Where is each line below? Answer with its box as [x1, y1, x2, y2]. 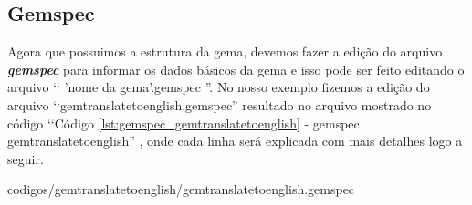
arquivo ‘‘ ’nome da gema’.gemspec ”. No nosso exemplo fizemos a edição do [7, 77, 430, 97]
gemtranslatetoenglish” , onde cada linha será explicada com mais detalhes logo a [7, 131, 463, 150]
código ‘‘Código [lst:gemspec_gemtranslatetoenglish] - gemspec [7, 113, 360, 132]
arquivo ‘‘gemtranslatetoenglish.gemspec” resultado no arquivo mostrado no [7, 95, 432, 114]
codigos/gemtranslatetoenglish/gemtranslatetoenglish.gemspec [7, 179, 355, 199]
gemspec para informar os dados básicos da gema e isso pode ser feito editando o [7, 59, 465, 78]
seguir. [7, 149, 44, 168]
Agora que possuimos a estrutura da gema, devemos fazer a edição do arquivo [7, 42, 443, 61]
